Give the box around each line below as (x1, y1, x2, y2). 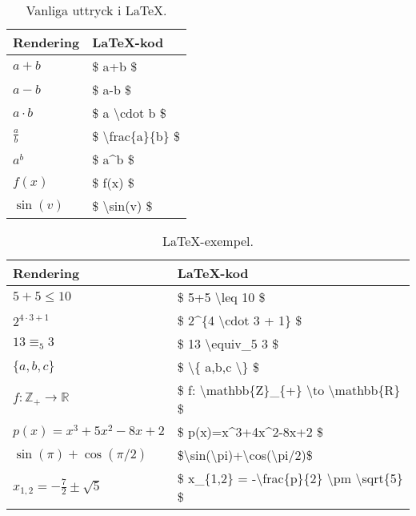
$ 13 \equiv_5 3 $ (177, 334, 279, 353)
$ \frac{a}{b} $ (92, 127, 181, 145)
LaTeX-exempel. (162, 232, 254, 250)
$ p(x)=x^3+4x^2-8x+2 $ (177, 422, 323, 441)
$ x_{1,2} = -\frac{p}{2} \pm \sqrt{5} (177, 469, 403, 487)
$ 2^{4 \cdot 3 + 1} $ (177, 311, 302, 329)
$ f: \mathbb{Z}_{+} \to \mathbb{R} (177, 381, 401, 399)
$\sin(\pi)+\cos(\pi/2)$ (177, 445, 313, 464)
